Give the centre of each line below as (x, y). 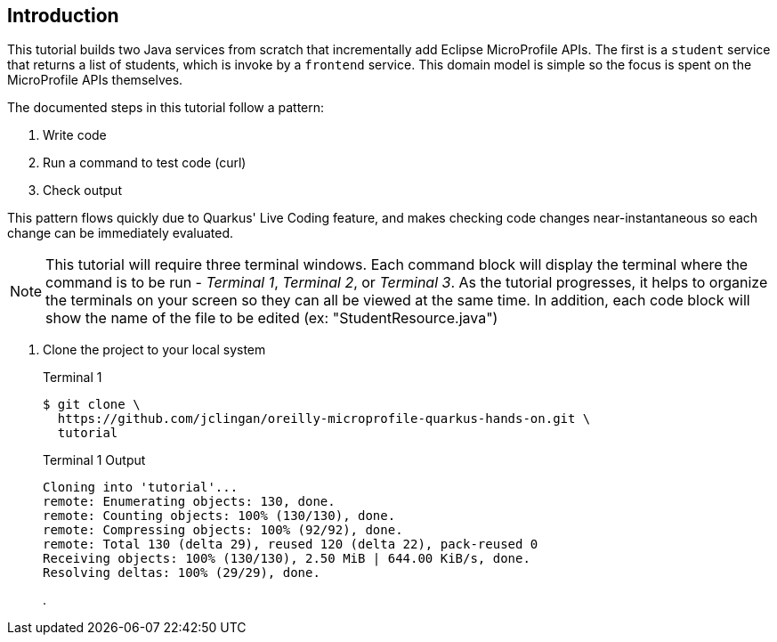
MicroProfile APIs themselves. (95, 80)
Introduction (63, 16)
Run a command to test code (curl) (145, 163)
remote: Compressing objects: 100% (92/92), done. (223, 530)
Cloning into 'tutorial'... (141, 488)
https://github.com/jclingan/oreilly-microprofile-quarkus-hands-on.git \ (324, 419)
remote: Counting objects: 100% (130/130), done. (219, 516)
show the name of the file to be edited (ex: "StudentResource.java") (272, 318)
